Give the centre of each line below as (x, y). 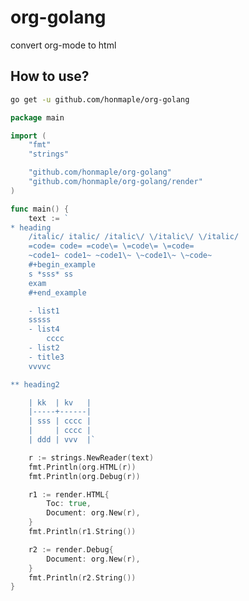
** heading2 (35, 384)
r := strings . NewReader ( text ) (91, 457)
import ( (28, 136)
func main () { (40, 209)
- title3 (46, 357)
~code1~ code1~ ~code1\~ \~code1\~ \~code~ (120, 256)
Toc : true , (69, 504)
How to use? (50, 76)
